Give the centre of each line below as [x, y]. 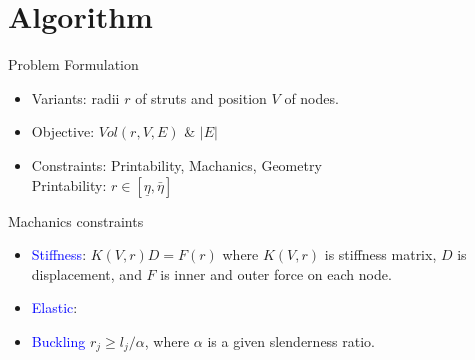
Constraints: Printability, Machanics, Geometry [176, 164]
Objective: [63, 131]
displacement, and [86, 273]
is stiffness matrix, [380, 254]
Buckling [58, 340]
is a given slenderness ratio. [291, 340]
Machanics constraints [76, 220]
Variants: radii [75, 97]
